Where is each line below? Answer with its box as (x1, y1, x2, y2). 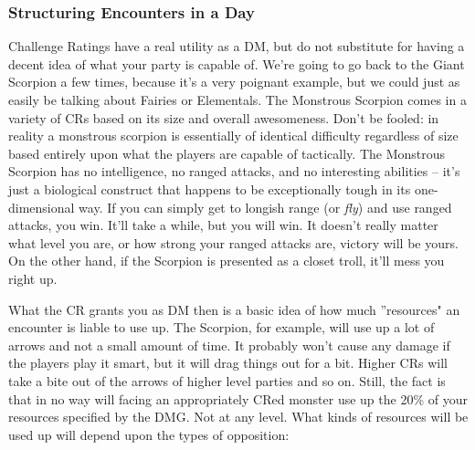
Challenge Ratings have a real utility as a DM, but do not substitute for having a (8, 37, 465, 56)
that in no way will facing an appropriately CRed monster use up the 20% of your (8, 389, 468, 408)
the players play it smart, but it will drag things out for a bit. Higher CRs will (8, 353, 448, 372)
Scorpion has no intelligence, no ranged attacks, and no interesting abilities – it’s (8, 162, 460, 181)
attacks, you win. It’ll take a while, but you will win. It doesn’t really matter (8, 215, 438, 235)
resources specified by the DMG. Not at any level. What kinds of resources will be (8, 407, 469, 426)
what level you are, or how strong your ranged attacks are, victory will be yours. (8, 233, 459, 252)
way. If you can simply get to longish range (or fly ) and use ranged (79, 197, 452, 216)
